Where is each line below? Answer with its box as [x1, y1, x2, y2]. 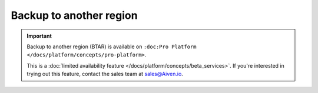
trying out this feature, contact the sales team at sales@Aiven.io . [26, 71, 184, 78]
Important [26, 32, 52, 39]
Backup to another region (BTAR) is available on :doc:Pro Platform [26, 43, 197, 50]
